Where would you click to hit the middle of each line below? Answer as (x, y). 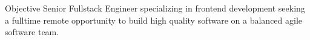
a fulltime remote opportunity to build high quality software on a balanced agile (154, 20)
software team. (32, 32)
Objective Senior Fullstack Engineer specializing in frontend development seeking (155, 8)
